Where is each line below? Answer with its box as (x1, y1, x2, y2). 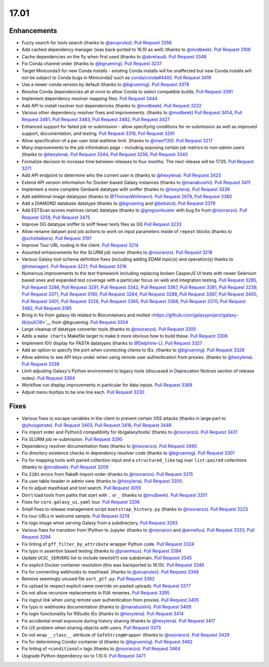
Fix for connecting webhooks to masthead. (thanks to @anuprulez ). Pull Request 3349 (21, 569, 199, 575)
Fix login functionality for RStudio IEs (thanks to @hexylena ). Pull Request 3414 (21, 611, 184, 617)
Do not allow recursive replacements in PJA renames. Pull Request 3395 (21, 590, 170, 596)
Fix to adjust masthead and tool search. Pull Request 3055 (21, 485, 141, 491)
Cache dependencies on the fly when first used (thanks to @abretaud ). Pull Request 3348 (21, 53, 207, 59)
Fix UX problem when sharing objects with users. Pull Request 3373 (21, 625, 161, 631)
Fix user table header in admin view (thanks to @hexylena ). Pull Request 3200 (21, 478, 182, 484)
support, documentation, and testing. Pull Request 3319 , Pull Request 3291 (21, 130, 175, 137)
